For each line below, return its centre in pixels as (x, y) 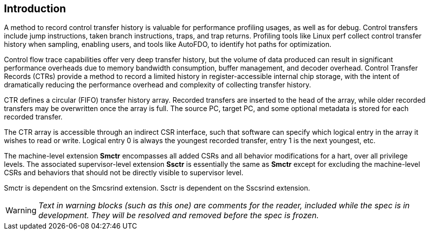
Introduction (35, 9)
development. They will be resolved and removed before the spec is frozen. (178, 215)
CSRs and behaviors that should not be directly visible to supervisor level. (124, 173)
